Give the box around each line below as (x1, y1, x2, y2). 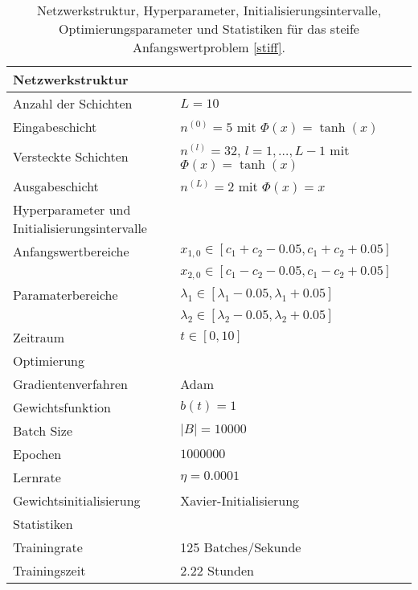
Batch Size (13, 420, 72, 440)
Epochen (13, 444, 62, 463)
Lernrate (13, 467, 61, 486)
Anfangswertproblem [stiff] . (132, 38, 286, 56)
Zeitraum (13, 327, 65, 346)
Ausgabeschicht (13, 177, 99, 195)
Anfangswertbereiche (13, 242, 129, 260)
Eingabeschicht (13, 117, 97, 136)
